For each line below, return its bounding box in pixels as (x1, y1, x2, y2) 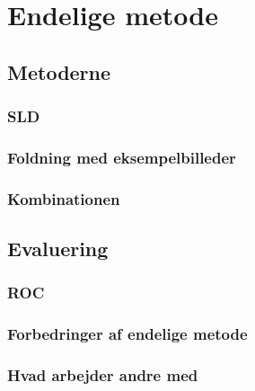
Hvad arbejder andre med (7, 364, 198, 387)
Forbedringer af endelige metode (7, 323, 248, 345)
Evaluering (7, 235, 109, 262)
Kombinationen (7, 187, 120, 209)
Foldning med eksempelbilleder (7, 146, 236, 168)
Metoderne (7, 58, 111, 85)
